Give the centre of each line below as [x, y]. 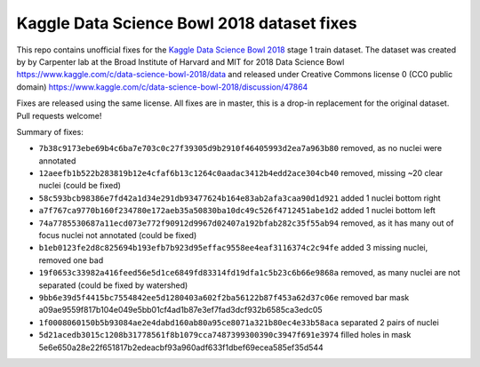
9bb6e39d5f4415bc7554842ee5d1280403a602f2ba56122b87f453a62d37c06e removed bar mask [224, 297]
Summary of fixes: [50, 132]
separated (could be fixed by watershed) [113, 285]
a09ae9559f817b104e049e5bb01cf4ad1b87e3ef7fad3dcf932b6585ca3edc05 [181, 310]
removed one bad [71, 260]
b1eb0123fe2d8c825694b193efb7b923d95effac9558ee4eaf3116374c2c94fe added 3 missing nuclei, [233, 248]
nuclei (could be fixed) [80, 186]
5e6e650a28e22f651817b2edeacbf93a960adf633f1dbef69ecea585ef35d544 [181, 347]
